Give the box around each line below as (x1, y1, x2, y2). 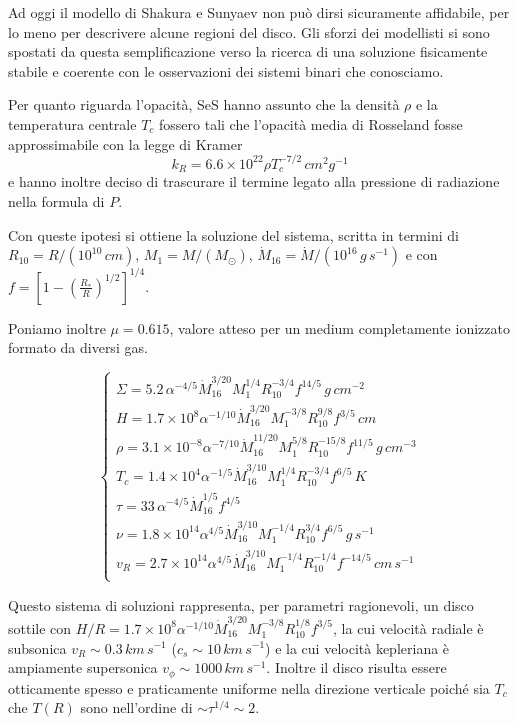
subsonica (8, 637, 67, 658)
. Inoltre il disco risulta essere (266, 657, 447, 678)
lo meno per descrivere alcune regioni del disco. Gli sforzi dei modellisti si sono (8, 21, 490, 42)
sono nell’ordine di (80, 697, 193, 718)
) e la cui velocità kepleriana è (265, 637, 450, 658)
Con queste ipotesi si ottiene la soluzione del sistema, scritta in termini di (8, 224, 459, 245)
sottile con (8, 617, 72, 638)
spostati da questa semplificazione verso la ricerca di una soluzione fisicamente (8, 41, 488, 62)
